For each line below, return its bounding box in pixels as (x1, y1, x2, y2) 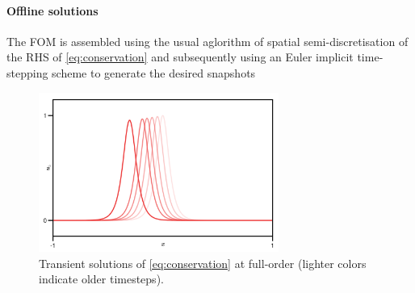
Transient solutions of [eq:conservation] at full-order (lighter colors (39, 254, 367, 271)
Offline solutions (6, 2, 99, 19)
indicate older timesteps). (39, 270, 164, 287)
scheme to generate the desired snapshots (52, 64, 256, 81)
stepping (6, 64, 48, 81)
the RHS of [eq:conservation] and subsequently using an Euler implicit (6, 48, 354, 65)
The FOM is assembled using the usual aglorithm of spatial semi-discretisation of (6, 32, 409, 49)
